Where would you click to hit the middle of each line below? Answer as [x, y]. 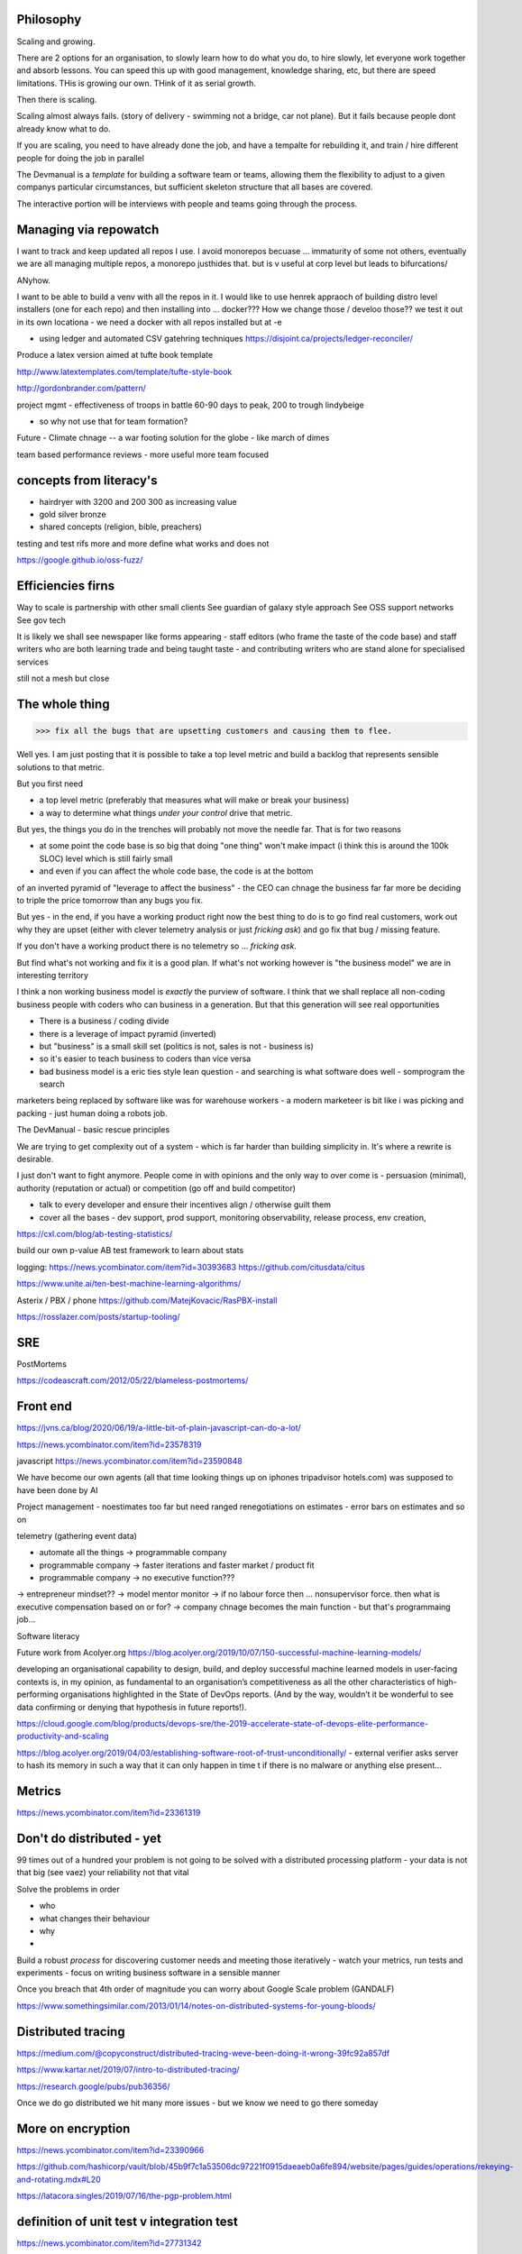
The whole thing [63, 704]
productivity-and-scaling [63, 1736]
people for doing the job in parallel [80, 158]
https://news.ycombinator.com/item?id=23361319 [109, 1813]
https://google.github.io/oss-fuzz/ [80, 560]
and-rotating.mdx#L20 [59, 2179]
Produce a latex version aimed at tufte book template [115, 355]
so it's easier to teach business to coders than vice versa [145, 1058]
